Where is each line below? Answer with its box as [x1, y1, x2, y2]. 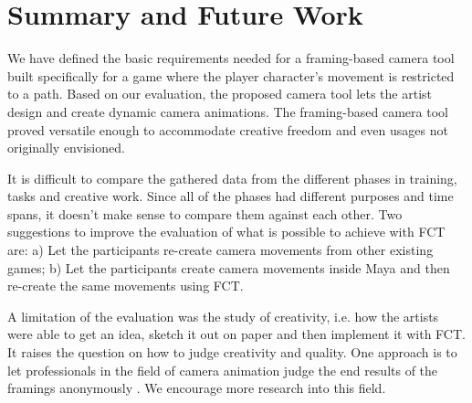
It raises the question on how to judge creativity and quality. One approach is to [7, 343, 457, 362]
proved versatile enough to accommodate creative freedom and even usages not [7, 120, 448, 139]
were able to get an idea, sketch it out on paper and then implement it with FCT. [7, 324, 466, 344]
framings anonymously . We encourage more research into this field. [7, 378, 386, 398]
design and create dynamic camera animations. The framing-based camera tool [7, 101, 448, 121]
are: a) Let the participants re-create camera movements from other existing [7, 240, 434, 260]
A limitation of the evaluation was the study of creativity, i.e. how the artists [7, 306, 439, 325]
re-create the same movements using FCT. [7, 276, 244, 295]
